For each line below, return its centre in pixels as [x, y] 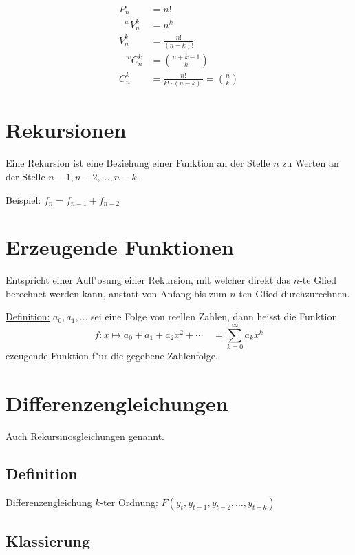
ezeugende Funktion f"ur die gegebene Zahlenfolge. [112, 356]
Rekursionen [66, 130]
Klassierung [48, 541]
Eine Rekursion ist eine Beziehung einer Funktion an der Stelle [138, 163]
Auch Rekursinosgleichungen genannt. [85, 436]
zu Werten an [311, 163]
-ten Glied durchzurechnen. [293, 293]
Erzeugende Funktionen [120, 247]
